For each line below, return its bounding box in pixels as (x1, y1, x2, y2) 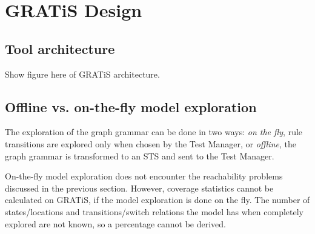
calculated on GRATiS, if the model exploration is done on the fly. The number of (5, 193, 310, 206)
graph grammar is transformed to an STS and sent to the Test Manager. (5, 149, 274, 162)
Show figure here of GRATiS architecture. (5, 67, 160, 80)
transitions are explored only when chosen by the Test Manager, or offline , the (5, 137, 296, 150)
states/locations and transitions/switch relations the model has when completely (5, 205, 304, 218)
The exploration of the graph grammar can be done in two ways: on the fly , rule (5, 125, 303, 138)
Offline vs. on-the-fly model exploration (5, 97, 257, 116)
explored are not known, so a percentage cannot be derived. (5, 217, 227, 230)
